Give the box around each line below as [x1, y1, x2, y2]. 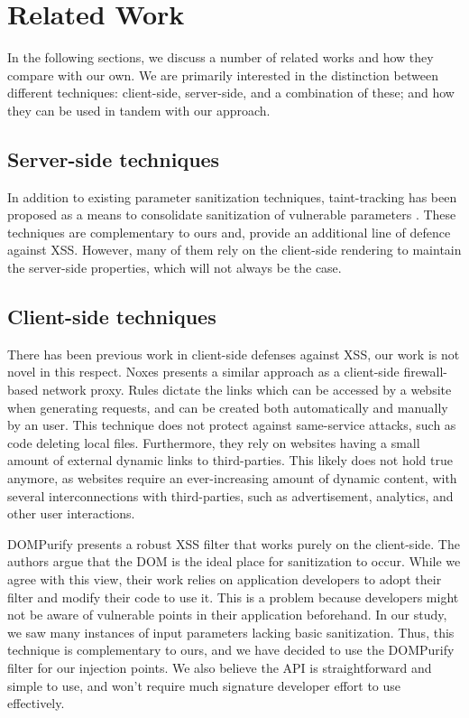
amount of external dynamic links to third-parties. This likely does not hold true [7, 451, 454, 470]
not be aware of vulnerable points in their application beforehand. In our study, [7, 605, 447, 624]
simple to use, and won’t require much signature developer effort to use [7, 676, 401, 695]
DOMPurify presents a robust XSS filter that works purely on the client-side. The [7, 534, 460, 553]
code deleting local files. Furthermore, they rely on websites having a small [7, 433, 420, 452]
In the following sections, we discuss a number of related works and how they [7, 48, 434, 67]
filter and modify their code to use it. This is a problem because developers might [7, 587, 459, 606]
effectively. [7, 694, 65, 713]
